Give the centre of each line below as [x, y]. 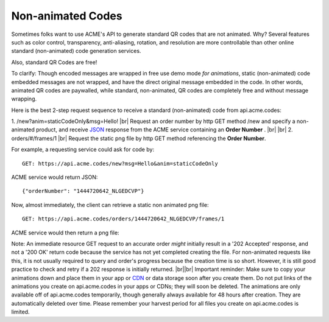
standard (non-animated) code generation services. [76, 51]
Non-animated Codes [67, 16]
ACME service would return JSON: [55, 177]
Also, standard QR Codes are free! [54, 62]
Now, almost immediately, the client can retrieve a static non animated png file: [110, 205]
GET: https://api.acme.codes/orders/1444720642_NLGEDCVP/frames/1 [123, 219]
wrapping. [24, 99]
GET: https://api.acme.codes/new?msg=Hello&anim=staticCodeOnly [120, 163]
